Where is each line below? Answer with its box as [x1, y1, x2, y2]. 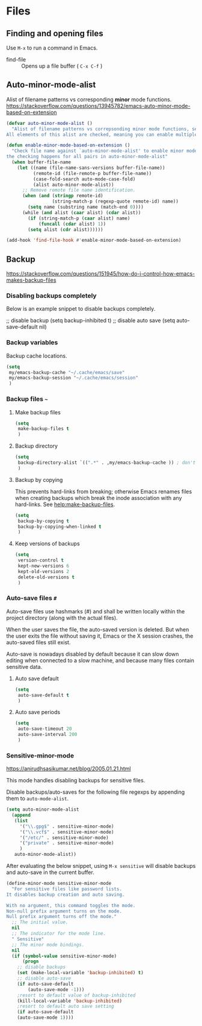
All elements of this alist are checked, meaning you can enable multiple [6, 131, 198, 138]
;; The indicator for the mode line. [11, 931, 106, 937]
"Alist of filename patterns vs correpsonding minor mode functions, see [11, 125, 200, 132]
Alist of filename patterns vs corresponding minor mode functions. [6, 95, 172, 103]
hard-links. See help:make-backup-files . [14, 501, 115, 508]
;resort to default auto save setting [17, 1003, 114, 1010]
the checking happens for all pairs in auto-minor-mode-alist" [6, 154, 168, 160]
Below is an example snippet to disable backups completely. [6, 305, 156, 312]
